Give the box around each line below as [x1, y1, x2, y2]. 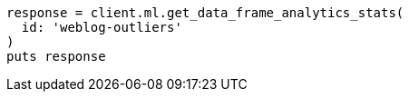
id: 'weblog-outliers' [21, 20, 182, 35]
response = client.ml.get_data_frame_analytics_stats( [6, 5, 404, 20]
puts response [6, 49, 106, 64]
